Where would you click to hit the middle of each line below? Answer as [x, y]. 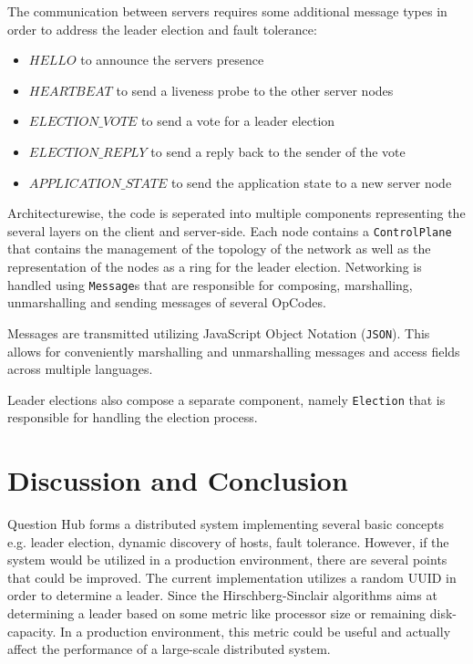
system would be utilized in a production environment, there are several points [227, 560]
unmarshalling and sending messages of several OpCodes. [167, 302]
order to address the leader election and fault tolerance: [162, 29]
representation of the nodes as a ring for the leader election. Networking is [215, 266]
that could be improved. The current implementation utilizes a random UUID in [232, 577]
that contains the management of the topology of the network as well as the [219, 249]
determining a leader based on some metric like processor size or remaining [217, 613]
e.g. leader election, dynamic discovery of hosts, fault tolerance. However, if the [228, 541]
